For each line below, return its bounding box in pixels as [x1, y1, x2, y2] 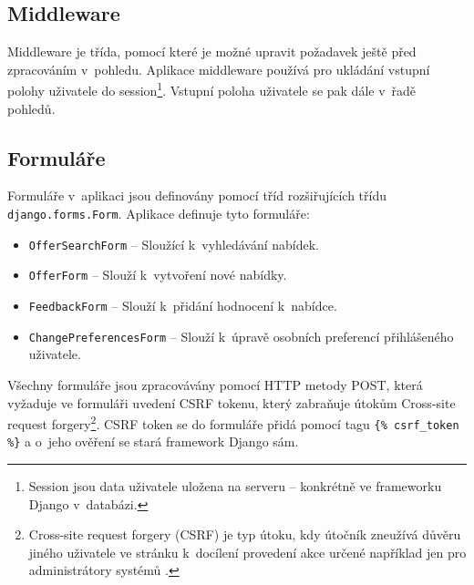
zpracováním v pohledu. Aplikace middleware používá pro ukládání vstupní [7, 59, 430, 78]
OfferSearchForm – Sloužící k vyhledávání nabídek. [28, 234, 319, 253]
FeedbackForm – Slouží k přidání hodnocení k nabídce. [28, 296, 337, 314]
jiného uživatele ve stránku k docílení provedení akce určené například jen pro [28, 542, 467, 561]
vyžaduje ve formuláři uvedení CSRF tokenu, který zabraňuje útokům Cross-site [7, 393, 456, 412]
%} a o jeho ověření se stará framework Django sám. [7, 432, 299, 451]
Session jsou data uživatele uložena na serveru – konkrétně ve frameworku [28, 477, 442, 496]
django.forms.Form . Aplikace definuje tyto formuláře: [7, 204, 310, 223]
